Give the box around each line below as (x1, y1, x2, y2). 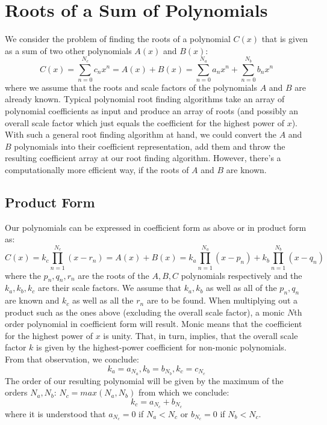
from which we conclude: (138, 386, 229, 399)
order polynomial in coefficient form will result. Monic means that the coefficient (5, 317, 302, 330)
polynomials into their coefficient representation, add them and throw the (14, 139, 285, 152)
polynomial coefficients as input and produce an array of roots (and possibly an (5, 105, 299, 117)
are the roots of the (78, 269, 149, 281)
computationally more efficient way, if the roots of (5, 164, 189, 176)
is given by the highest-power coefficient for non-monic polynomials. (36, 341, 287, 353)
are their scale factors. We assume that (38, 281, 182, 294)
